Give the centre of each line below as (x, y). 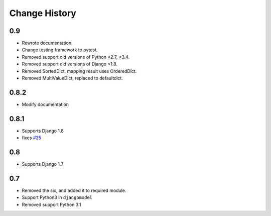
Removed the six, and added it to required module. (74, 190)
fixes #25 (32, 138)
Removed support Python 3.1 (51, 204)
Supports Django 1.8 (43, 131)
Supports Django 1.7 (43, 164)
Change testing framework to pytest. (60, 50)
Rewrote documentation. (47, 43)
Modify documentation (45, 104)
